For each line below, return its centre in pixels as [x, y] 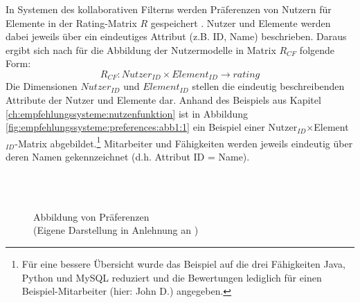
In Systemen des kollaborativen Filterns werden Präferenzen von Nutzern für [169, 9]
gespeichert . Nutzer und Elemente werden [241, 22]
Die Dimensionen [42, 86]
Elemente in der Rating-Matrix [71, 22]
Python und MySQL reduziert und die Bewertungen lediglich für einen [172, 277]
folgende [317, 49]
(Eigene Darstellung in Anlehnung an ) [116, 230]
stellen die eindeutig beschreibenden [268, 86]
